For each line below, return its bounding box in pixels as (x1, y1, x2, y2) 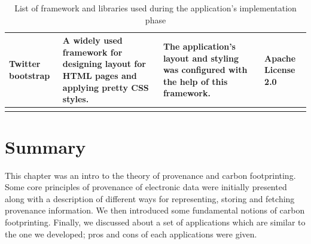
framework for (62, 45, 123, 58)
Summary (5, 134, 86, 158)
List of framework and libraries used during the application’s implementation (14, 2, 297, 14)
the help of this (163, 75, 228, 87)
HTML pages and (62, 69, 137, 81)
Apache (264, 51, 296, 64)
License (264, 63, 295, 76)
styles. (62, 93, 89, 105)
